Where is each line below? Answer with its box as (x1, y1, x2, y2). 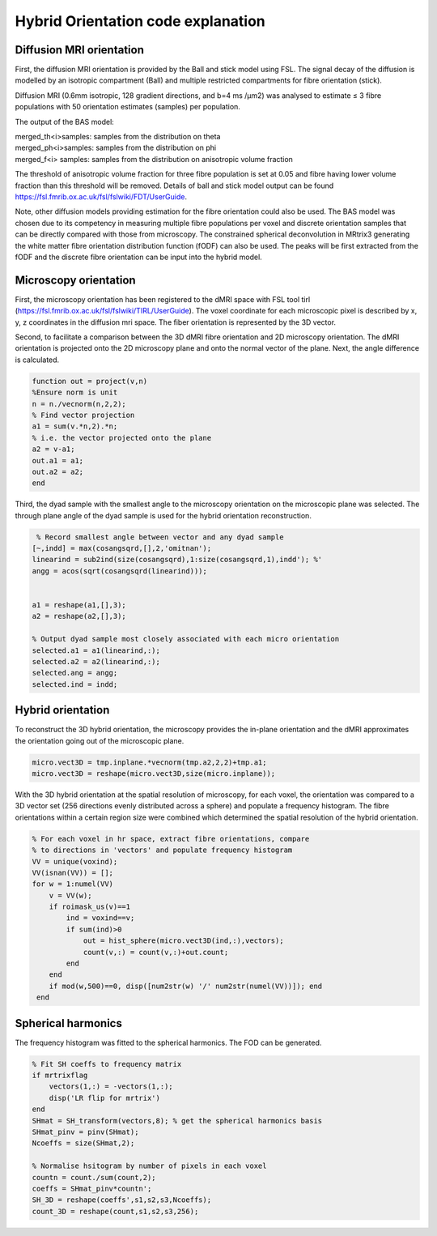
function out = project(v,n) (32, 377, 148, 386)
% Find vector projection (32, 410, 135, 420)
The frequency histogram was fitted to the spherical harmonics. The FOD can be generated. (15, 1038, 322, 1047)
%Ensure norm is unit (32, 388, 118, 397)
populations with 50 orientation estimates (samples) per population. (15, 102, 240, 112)
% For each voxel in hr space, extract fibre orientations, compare (32, 834, 310, 843)
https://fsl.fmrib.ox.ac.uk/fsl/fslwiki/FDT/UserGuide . (15, 191, 188, 202)
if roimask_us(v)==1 (49, 902, 131, 911)
